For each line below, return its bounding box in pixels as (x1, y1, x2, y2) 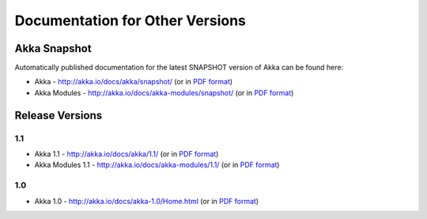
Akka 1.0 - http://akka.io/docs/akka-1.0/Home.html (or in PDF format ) (34, 196, 259, 206)
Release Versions (14, 109, 103, 122)
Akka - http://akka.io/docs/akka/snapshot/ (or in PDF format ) (34, 77, 233, 87)
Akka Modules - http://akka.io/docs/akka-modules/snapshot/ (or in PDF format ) (34, 87, 294, 98)
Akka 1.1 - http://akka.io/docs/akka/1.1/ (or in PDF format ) (34, 150, 219, 158)
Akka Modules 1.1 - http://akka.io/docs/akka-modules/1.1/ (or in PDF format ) (34, 160, 280, 169)
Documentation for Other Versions (14, 12, 247, 29)
